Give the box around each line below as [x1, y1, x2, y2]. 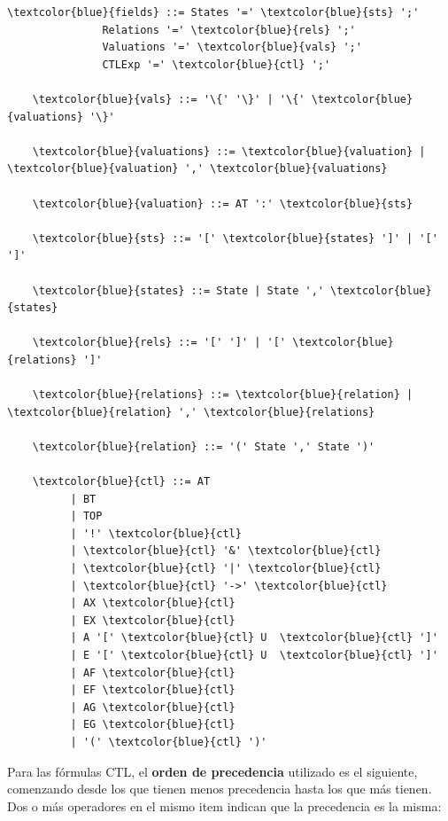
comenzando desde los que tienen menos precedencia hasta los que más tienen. [7, 779, 432, 798]
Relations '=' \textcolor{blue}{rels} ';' [102, 23, 356, 36]
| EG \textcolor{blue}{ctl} [70, 718, 236, 731]
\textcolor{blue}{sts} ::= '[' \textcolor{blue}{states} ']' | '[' [32, 231, 438, 245]
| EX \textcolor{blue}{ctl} [70, 614, 236, 627]
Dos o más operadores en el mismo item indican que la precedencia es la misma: [7, 796, 442, 815]
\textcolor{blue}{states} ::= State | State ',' [32, 284, 324, 297]
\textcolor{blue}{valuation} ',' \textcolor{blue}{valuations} [7, 162, 388, 176]
